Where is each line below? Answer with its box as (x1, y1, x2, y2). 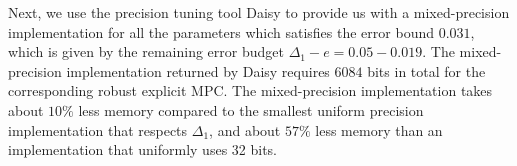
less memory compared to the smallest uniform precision (78, 99, 424, 120)
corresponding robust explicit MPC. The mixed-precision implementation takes (8, 80, 493, 101)
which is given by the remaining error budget (8, 41, 284, 62)
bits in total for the (367, 60, 486, 81)
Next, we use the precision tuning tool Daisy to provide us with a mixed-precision (8, 2, 510, 22)
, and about (209, 119, 281, 140)
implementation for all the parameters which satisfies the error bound (8, 21, 434, 42)
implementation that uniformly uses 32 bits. (8, 139, 278, 160)
